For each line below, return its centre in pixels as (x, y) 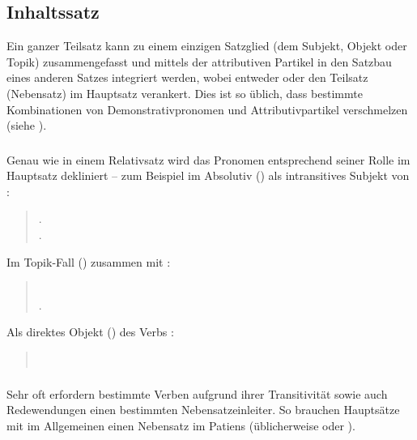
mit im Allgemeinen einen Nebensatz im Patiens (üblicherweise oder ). (181, 425)
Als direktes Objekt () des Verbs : (90, 332)
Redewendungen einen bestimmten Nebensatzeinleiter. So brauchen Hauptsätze (203, 410)
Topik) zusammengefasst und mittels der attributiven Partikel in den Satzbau (199, 61)
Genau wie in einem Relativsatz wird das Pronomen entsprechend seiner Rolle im (208, 159)
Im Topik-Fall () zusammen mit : (89, 261)
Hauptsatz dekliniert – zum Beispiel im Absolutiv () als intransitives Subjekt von (208, 175)
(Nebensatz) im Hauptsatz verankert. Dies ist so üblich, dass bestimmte (185, 93)
